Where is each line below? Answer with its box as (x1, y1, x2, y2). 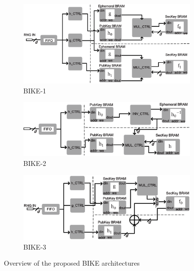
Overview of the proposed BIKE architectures (4, 258, 140, 268)
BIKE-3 (23, 241, 47, 252)
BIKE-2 (23, 158, 47, 168)
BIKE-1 (23, 85, 47, 95)
